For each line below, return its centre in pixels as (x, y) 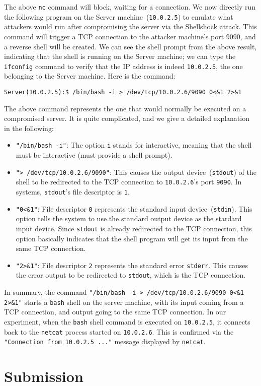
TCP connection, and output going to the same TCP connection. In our (115, 312)
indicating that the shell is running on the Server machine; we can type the (120, 56)
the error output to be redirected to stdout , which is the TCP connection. (131, 275)
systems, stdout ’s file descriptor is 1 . (73, 191)
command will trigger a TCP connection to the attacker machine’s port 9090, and (130, 36)
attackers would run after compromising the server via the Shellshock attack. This (130, 26)
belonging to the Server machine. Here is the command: (90, 76)
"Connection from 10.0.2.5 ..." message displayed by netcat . (105, 341)
